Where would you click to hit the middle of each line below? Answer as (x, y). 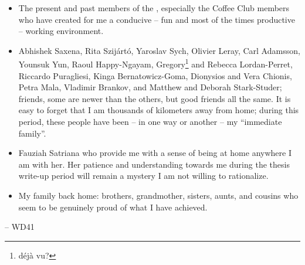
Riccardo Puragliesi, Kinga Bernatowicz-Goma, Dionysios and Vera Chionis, (155, 75)
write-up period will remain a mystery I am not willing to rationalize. (143, 176)
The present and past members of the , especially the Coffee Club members (154, 8)
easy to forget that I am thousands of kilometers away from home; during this (159, 110)
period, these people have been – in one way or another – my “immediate (150, 121)
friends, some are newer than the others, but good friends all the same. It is (155, 98)
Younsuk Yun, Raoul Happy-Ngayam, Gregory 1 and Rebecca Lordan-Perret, (155, 63)
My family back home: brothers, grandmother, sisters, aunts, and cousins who (158, 195)
